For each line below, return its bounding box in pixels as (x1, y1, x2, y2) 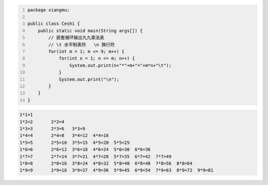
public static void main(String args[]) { (38, 28, 143, 33)
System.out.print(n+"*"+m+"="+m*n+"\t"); (69, 62, 172, 68)
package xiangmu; (27, 7, 69, 12)
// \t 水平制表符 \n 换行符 (48, 42, 115, 47)
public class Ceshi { (27, 21, 80, 27)
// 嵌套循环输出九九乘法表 (48, 35, 104, 41)
